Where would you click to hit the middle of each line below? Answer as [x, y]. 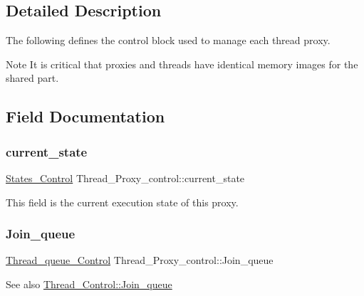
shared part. [32, 78]
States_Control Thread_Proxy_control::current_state [125, 178]
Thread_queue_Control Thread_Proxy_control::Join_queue [140, 260]
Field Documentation [85, 116]
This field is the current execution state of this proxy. [122, 202]
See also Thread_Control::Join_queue [89, 284]
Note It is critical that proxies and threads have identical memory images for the [182, 64]
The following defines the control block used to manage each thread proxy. [168, 40]
